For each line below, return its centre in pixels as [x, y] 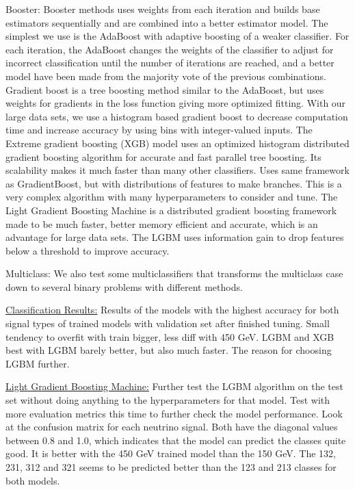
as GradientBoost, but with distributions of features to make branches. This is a [174, 183]
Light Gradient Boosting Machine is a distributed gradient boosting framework [171, 210]
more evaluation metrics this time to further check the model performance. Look [174, 413]
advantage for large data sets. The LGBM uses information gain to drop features [175, 237]
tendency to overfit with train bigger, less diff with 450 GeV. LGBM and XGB [170, 336]
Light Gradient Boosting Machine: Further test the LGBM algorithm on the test [174, 386]
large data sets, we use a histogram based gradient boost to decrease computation [177, 116]
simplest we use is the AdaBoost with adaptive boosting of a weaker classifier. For [177, 36]
